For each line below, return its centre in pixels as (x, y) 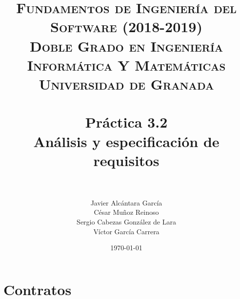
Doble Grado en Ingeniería (126, 46)
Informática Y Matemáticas (126, 65)
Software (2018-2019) (126, 27)
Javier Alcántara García (126, 202)
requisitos (126, 160)
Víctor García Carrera (126, 231)
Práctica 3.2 (126, 122)
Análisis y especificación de (126, 141)
